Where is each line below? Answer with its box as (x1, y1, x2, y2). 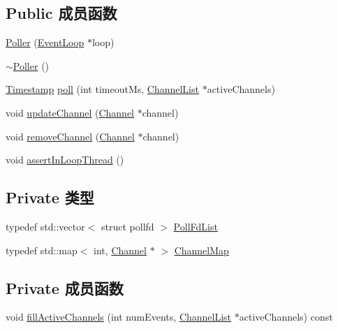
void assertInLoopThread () (6, 152, 124, 167)
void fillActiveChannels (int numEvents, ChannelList (6, 309, 232, 324)
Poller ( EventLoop (6, 35, 84, 50)
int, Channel (94, 242, 147, 257)
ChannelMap (174, 242, 229, 257)
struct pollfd (101, 219, 154, 233)
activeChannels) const (239, 309, 333, 324)
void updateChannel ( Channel (6, 105, 135, 119)
